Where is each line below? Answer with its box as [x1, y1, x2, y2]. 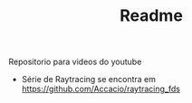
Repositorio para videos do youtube [8, 56, 142, 68]
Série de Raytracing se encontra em [21, 74, 156, 85]
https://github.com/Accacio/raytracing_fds [21, 83, 180, 95]
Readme [120, 5, 183, 26]
